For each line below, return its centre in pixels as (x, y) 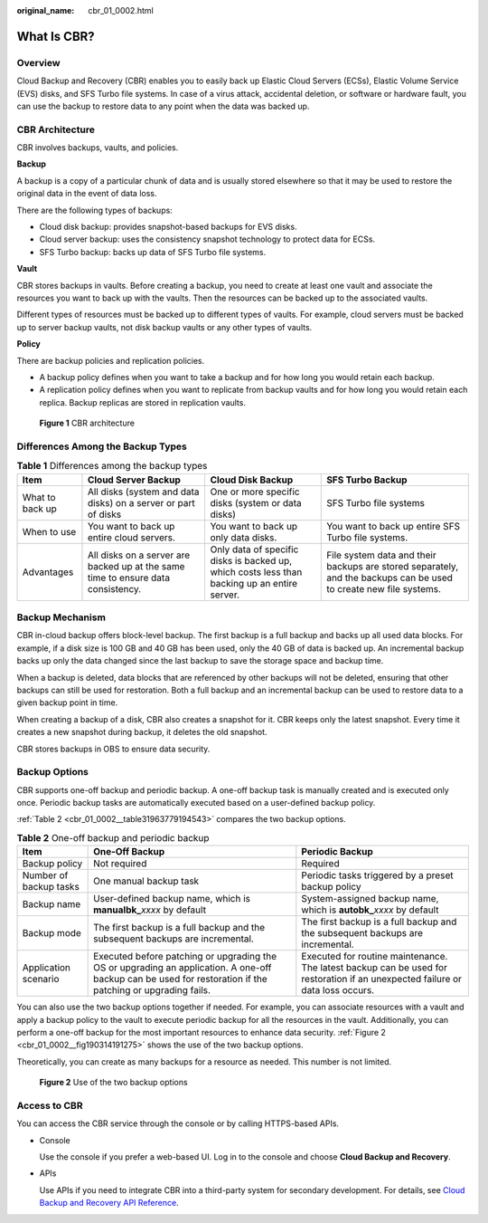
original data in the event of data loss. (87, 194)
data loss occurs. (338, 990)
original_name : (46, 10)
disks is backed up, (251, 560)
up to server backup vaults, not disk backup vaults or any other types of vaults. (164, 327)
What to (39, 497)
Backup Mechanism (61, 617)
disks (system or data (256, 502)
